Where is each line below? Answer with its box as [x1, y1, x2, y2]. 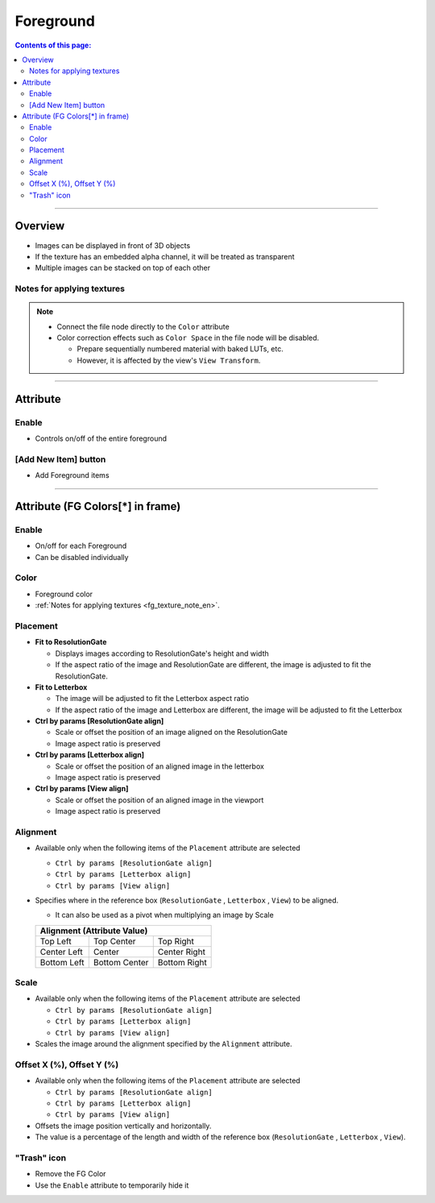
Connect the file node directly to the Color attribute [56, 321, 230, 331]
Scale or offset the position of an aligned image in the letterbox [55, 761, 265, 771]
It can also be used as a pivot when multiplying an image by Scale [55, 911, 274, 920]
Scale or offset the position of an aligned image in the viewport [55, 794, 264, 805]
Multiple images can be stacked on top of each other [35, 263, 211, 273]
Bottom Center [93, 956, 149, 968]
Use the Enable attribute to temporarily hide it [35, 1180, 189, 1190]
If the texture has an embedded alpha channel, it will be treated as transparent [35, 251, 295, 261]
